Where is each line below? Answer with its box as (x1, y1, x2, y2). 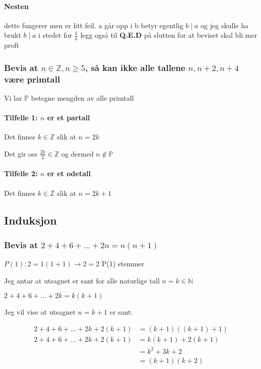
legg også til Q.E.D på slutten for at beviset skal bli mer (80, 30, 257, 40)
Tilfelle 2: (4, 168, 38, 179)
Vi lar (4, 92, 22, 103)
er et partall (47, 112, 90, 123)
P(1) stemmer (102, 258, 145, 269)
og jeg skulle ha (201, 20, 249, 30)
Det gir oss (4, 148, 38, 159)
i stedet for (38, 30, 72, 40)
